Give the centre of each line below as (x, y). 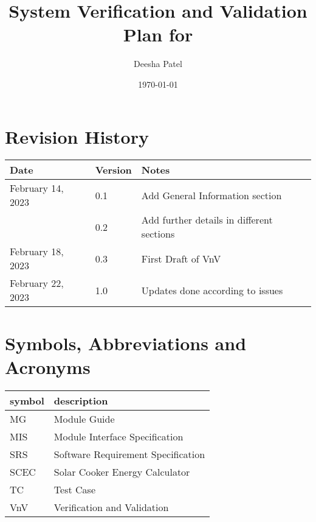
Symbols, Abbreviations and (126, 343)
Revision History (77, 136)
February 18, (37, 252)
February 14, (37, 188)
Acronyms (48, 366)
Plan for (158, 34)
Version (113, 170)
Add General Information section (211, 195)
